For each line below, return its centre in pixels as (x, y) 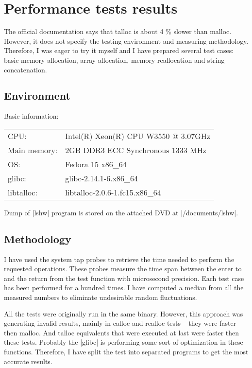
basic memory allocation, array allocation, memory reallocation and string (114, 60)
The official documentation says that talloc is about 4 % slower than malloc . (118, 31)
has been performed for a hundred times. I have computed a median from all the (124, 288)
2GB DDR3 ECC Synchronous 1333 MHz (136, 150)
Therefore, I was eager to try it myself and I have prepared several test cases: (119, 50)
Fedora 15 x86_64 (96, 164)
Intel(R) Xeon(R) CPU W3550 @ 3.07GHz (138, 136)
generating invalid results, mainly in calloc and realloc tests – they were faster (120, 323)
